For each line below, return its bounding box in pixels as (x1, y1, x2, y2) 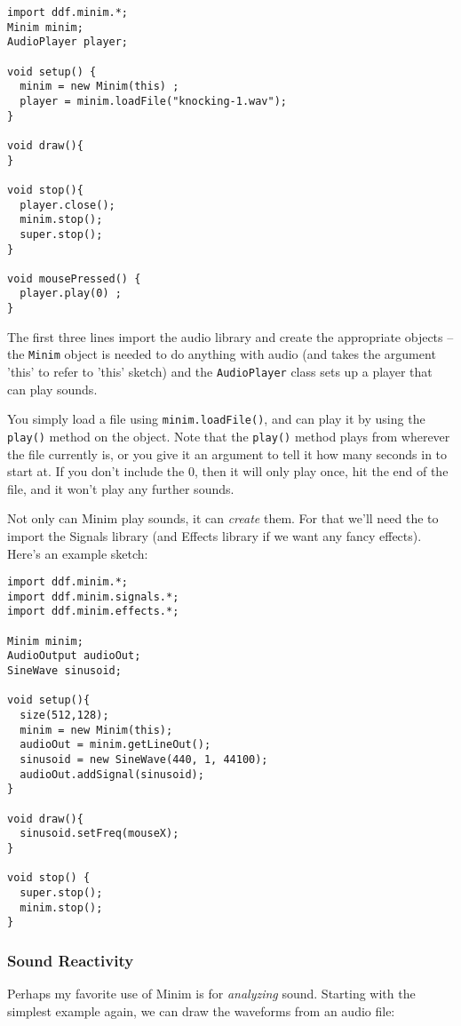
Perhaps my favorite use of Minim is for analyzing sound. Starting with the (7, 984, 416, 1003)
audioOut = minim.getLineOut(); (20, 738, 211, 752)
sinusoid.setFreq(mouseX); (20, 827, 179, 840)
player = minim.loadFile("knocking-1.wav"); (20, 94, 287, 107)
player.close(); (20, 198, 115, 211)
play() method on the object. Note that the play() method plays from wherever (7, 426, 450, 445)
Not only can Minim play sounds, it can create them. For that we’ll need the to (7, 509, 439, 528)
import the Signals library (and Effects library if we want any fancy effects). (7, 526, 422, 545)
